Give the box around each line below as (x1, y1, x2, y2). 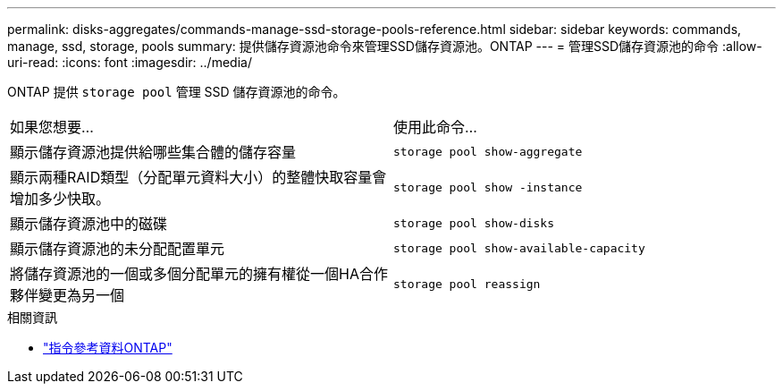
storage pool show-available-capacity (393, 241, 645, 255)
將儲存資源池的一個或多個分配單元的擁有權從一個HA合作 (10, 265, 388, 283)
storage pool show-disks (393, 216, 555, 230)
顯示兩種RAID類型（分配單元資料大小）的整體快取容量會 (10, 168, 387, 186)
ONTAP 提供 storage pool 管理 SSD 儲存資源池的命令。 (7, 84, 346, 99)
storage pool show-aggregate (393, 144, 583, 158)
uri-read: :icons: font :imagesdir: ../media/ (7, 55, 252, 70)
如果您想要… (10, 118, 94, 136)
